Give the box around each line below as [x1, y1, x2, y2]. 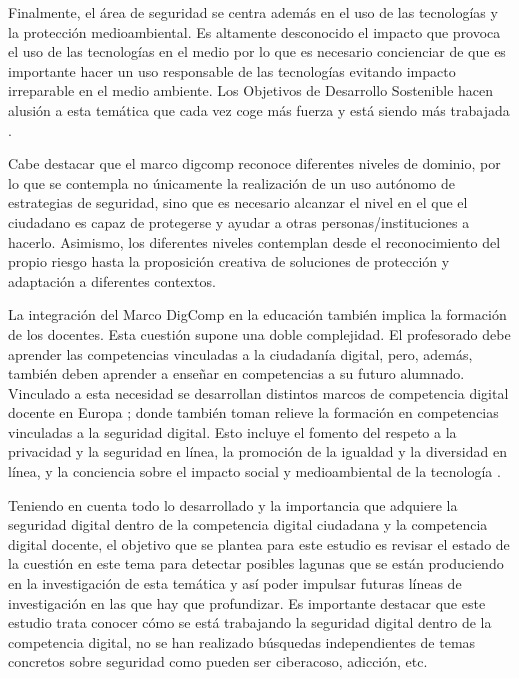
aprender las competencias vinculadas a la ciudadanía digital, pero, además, [8, 343, 473, 364]
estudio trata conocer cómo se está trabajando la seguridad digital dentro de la [8, 612, 492, 633]
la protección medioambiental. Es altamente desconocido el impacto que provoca [8, 21, 501, 42]
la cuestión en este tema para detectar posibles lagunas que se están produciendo [8, 553, 504, 574]
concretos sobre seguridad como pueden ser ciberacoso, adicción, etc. [8, 651, 428, 672]
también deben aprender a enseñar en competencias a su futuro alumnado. [8, 363, 465, 384]
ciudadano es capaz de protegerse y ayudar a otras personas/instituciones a [8, 211, 470, 232]
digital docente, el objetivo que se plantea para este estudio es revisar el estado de [8, 533, 510, 554]
